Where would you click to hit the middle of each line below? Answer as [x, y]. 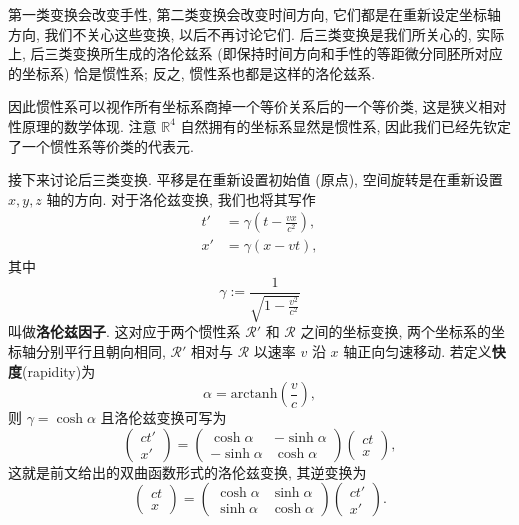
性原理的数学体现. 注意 [82, 125]
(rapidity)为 [59, 370]
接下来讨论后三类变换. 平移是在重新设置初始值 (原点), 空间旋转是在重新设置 [255, 179]
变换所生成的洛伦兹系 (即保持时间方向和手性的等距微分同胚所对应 [287, 53]
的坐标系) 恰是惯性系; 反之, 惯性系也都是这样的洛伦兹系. [192, 72]
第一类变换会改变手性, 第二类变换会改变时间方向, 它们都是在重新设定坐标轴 [255, 14]
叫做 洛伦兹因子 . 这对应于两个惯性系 [124, 331]
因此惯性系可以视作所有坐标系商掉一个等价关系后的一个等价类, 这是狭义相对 [257, 106]
